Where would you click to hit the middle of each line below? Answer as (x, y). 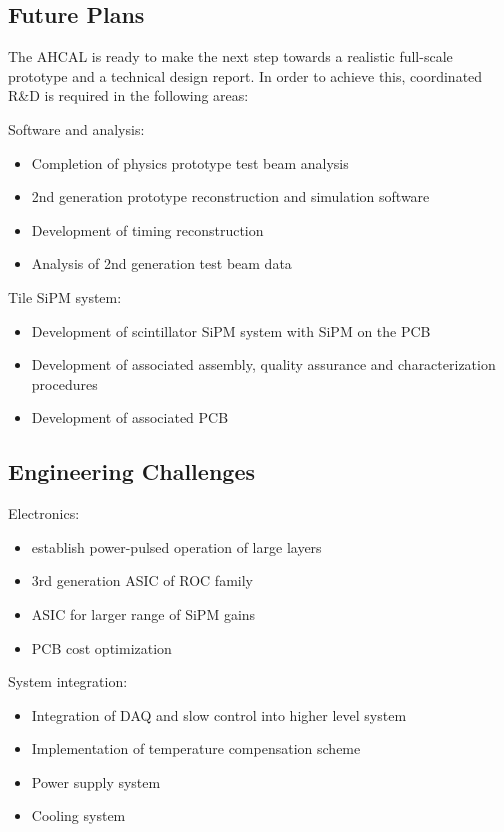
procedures (64, 383)
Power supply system (96, 781)
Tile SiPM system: (65, 296)
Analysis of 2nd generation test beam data (161, 263)
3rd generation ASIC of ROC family (142, 580)
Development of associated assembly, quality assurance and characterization (263, 364)
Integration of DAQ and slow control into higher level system (219, 714)
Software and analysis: (76, 128)
